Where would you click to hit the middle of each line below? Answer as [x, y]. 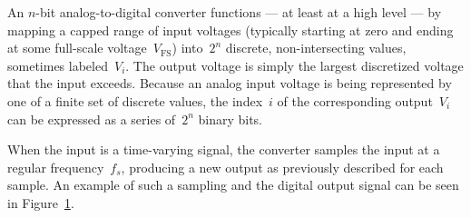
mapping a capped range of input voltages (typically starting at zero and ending [231, 30]
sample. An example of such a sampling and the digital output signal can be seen [233, 185]
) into [187, 48]
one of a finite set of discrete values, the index [135, 100]
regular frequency [56, 167]
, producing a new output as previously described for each [282, 167]
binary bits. [231, 119]
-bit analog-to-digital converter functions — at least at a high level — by [239, 12]
